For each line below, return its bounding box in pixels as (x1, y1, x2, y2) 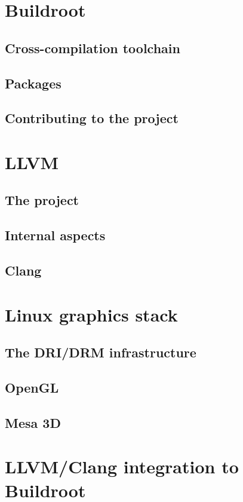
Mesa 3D (5, 413, 61, 431)
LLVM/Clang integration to (5, 454, 239, 479)
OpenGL (5, 378, 59, 396)
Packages (5, 74, 61, 92)
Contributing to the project (5, 109, 179, 127)
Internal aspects (5, 226, 106, 244)
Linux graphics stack (5, 302, 178, 326)
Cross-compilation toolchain (5, 38, 180, 57)
